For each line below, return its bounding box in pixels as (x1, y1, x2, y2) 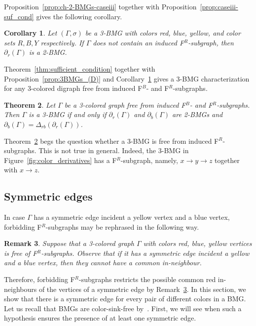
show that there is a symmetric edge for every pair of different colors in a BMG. (4, 293, 246, 304)
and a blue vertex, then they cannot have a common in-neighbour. (4, 257, 202, 268)
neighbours (4, 284, 37, 294)
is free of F (4, 247, 37, 258)
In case (4, 212, 25, 222)
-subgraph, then (188, 37, 234, 47)
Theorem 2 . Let (4, 99, 56, 110)
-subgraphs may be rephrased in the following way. (45, 221, 199, 232)
